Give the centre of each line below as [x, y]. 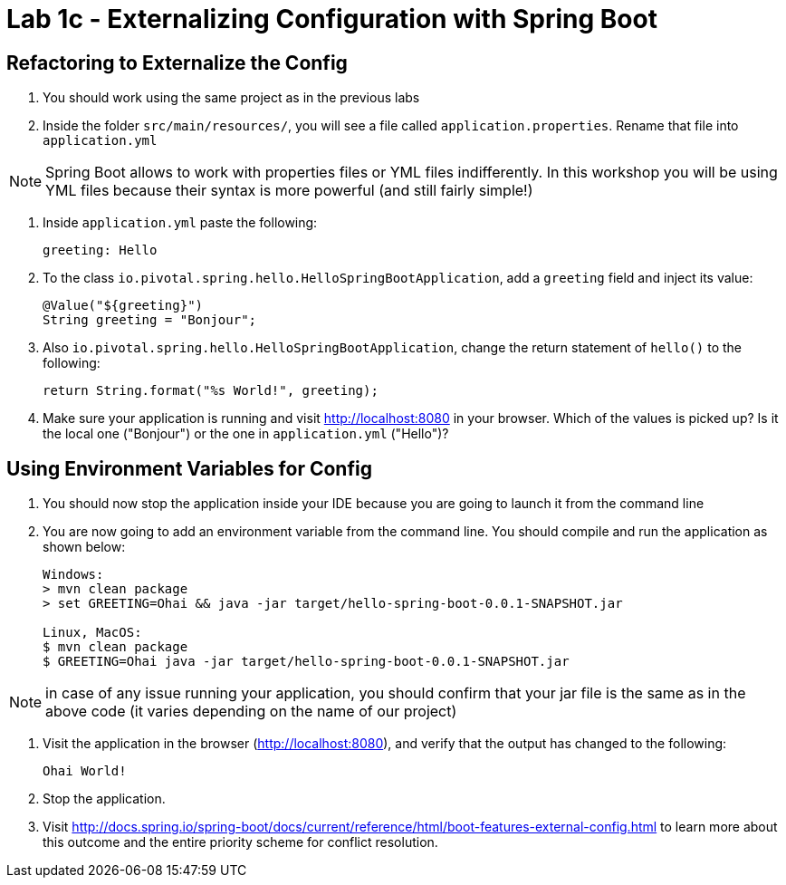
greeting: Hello [100, 250]
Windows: [73, 575]
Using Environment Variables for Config [189, 468]
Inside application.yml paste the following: [180, 223]
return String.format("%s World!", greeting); [211, 391]
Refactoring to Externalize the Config [177, 63]
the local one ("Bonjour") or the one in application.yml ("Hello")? [246, 434]
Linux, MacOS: [92, 633]
